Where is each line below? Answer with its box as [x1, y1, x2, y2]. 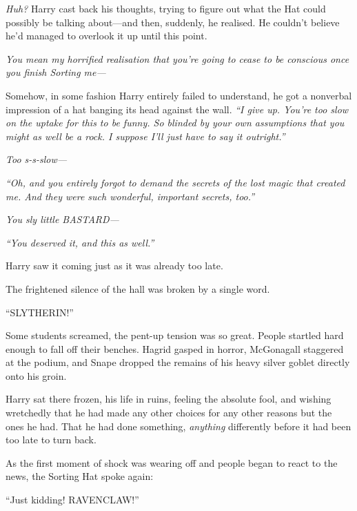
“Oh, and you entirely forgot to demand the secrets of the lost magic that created [6, 175, 345, 189]
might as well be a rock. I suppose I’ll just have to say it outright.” [6, 128, 285, 143]
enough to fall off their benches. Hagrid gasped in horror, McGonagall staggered [6, 341, 344, 356]
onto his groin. [6, 368, 67, 383]
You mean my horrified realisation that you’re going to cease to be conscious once [6, 51, 349, 66]
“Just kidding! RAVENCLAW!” [6, 492, 139, 507]
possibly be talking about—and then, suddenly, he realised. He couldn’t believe [6, 15, 340, 29]
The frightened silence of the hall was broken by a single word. [6, 281, 270, 296]
